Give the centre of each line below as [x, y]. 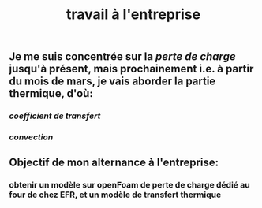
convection [31, 137]
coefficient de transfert [55, 116]
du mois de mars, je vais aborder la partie [112, 82]
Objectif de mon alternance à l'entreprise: [114, 163]
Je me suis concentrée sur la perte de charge [122, 57]
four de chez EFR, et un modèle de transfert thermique [115, 195]
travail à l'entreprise [133, 15]
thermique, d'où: [51, 93]
